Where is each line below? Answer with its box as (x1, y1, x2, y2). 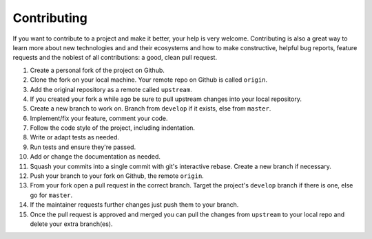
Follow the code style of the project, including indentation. (30, 124, 196, 132)
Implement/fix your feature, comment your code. (30, 114, 168, 122)
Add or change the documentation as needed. (30, 152, 161, 161)
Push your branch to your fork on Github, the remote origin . (30, 172, 205, 180)
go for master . (30, 191, 72, 199)
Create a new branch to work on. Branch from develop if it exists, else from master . (30, 104, 271, 113)
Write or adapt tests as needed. (30, 133, 120, 141)
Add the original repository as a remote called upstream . (30, 85, 192, 93)
